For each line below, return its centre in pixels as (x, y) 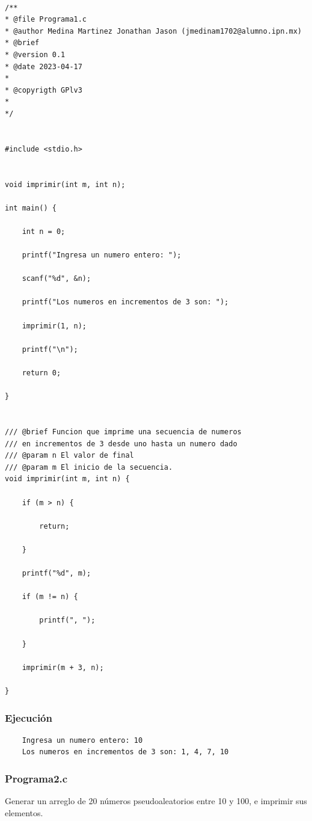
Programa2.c (36, 778)
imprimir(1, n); (54, 326)
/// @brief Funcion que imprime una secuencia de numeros (123, 432)
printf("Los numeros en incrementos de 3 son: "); (125, 302)
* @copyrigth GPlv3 (44, 90)
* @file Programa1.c (46, 20)
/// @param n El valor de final (69, 456)
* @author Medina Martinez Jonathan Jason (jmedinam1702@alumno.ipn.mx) (153, 31)
